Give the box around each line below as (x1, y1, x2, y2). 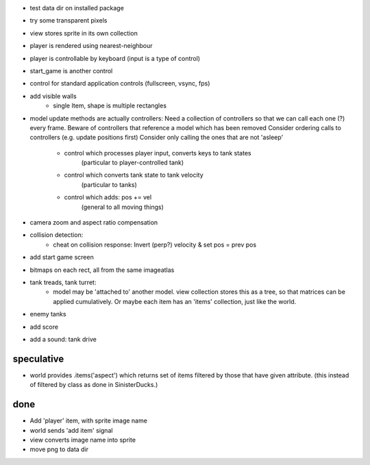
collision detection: (29, 231, 84, 239)
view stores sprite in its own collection (29, 29, 138, 37)
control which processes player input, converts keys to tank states (64, 149, 251, 157)
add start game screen (29, 253, 94, 262)
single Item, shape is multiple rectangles (53, 101, 167, 110)
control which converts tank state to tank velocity (64, 171, 203, 179)
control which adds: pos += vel (64, 193, 152, 201)
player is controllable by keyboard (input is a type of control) (29, 54, 201, 62)
